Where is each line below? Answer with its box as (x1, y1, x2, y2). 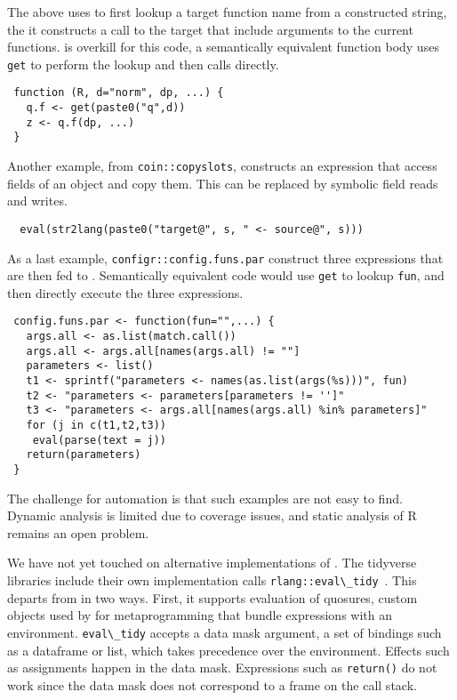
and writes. (7, 191, 68, 210)
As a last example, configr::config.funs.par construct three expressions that (7, 248, 444, 267)
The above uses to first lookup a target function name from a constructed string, (7, 3, 447, 20)
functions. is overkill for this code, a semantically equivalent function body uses (7, 37, 439, 56)
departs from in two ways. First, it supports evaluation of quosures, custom (7, 588, 418, 607)
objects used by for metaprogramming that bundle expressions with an (7, 606, 393, 624)
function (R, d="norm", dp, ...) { (13, 86, 224, 100)
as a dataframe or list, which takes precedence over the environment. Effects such (7, 640, 450, 659)
